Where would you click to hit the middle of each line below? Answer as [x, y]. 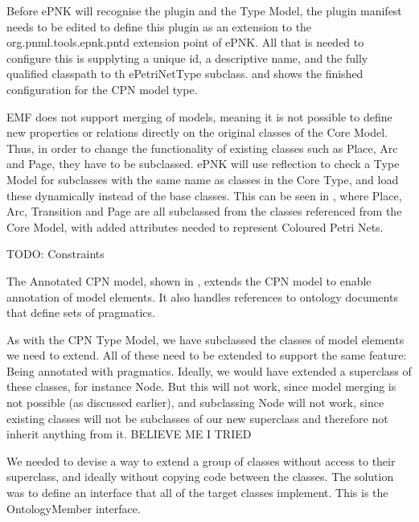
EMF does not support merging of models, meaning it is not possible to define [199, 116]
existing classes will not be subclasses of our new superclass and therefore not [197, 418]
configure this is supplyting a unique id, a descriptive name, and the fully [187, 58]
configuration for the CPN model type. [102, 89]
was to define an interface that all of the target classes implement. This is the [197, 493]
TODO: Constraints [55, 254]
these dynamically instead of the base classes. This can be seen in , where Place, [204, 195]
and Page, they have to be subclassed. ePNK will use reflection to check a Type [203, 164]
